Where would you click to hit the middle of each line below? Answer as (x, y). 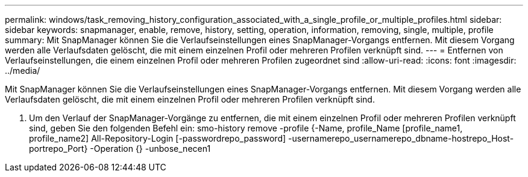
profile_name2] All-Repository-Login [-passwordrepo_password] (158, 138)
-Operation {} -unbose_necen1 (150, 148)
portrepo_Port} (58, 148)
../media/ (23, 70)
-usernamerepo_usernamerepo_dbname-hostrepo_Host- (401, 138)
